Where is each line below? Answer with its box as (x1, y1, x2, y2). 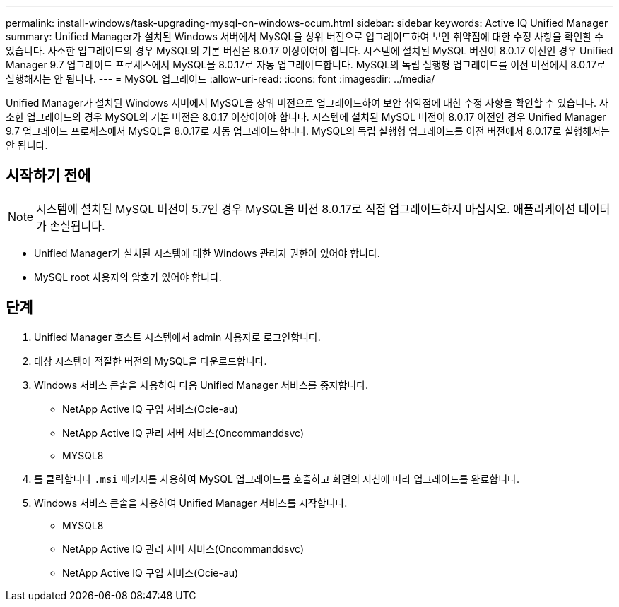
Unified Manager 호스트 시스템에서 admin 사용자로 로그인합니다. (34, 330, 321, 343)
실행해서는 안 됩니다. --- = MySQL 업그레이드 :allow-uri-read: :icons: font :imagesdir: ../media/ (6, 73, 435, 85)
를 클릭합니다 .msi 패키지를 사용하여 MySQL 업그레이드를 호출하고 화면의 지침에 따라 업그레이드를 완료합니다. (34, 472, 520, 485)
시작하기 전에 (6, 167, 91, 185)
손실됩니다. (49, 218, 105, 233)
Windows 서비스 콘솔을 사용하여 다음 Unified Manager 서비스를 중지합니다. (34, 378, 369, 391)
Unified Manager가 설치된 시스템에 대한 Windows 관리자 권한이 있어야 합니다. (34, 246, 380, 259)
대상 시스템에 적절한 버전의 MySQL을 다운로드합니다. (34, 354, 267, 367)
